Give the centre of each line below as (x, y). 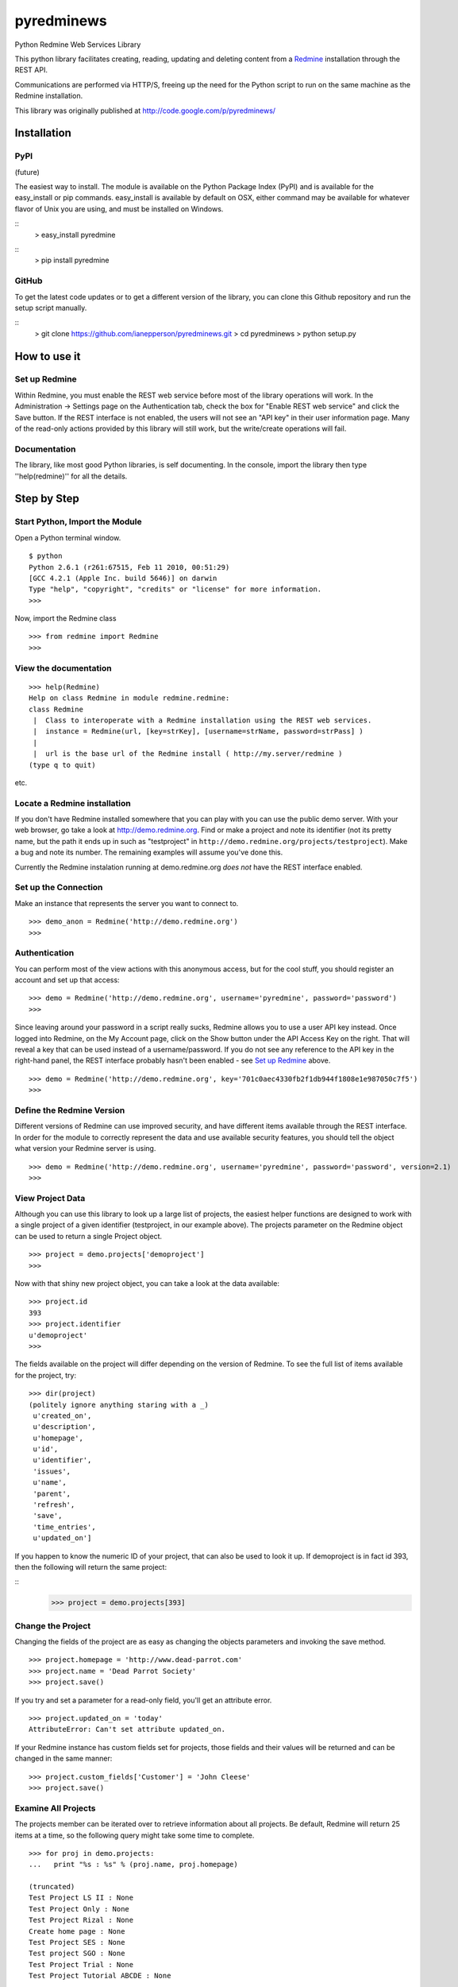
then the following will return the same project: (90, 1567)
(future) (27, 172)
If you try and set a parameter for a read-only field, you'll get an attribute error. (143, 1700)
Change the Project (53, 1625)
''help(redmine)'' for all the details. (71, 476)
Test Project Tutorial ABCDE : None (100, 1976)
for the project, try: (46, 1375)
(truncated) (52, 1887)
